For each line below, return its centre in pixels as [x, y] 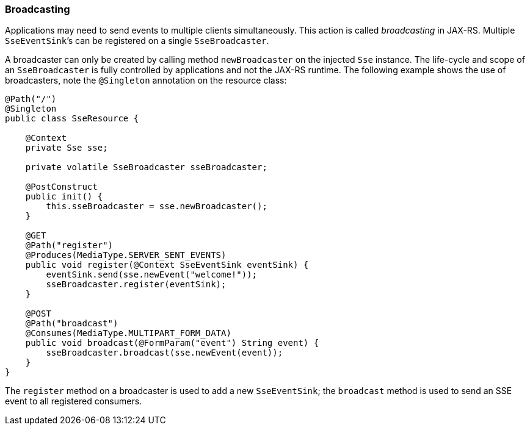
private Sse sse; [67, 148]
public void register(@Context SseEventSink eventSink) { [167, 265]
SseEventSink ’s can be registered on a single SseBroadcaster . [137, 41]
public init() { [64, 197]
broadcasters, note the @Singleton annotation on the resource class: [146, 81]
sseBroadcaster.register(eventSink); [136, 285]
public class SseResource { [72, 119]
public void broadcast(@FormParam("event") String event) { [172, 343]
